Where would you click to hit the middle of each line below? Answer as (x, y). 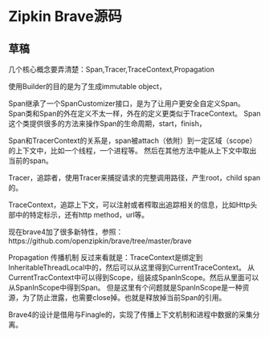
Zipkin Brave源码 (65, 16)
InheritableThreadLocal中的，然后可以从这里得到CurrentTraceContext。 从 (132, 267)
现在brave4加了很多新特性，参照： (66, 232)
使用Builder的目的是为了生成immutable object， (88, 86)
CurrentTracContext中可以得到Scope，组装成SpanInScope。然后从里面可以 (134, 277)
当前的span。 (31, 160)
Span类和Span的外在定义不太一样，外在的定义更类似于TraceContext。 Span (134, 114)
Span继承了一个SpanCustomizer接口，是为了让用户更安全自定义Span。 (126, 104)
